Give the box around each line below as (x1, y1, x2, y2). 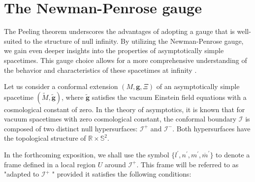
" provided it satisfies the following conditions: (52, 169, 191, 179)
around (104, 159, 126, 169)
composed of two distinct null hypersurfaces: (4, 123, 138, 133)
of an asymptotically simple (156, 81, 240, 91)
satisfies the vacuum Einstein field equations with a (92, 91, 247, 102)
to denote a (216, 150, 250, 160)
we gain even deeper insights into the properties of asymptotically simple (4, 45, 224, 56)
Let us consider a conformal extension (4, 81, 118, 91)
